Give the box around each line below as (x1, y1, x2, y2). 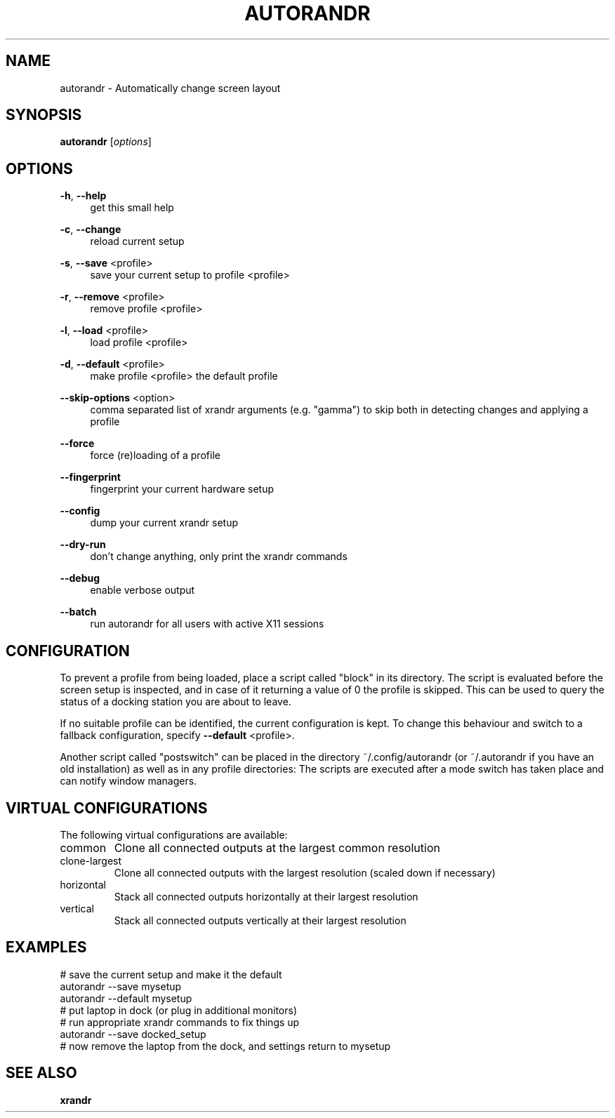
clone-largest (60, 854, 122, 867)
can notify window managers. (60, 775, 197, 787)
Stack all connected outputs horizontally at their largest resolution (114, 890, 418, 903)
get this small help (90, 201, 174, 214)
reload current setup (90, 235, 185, 248)
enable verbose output (90, 584, 195, 597)
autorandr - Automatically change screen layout (60, 81, 281, 94)
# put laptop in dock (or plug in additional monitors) (60, 1004, 297, 1016)
